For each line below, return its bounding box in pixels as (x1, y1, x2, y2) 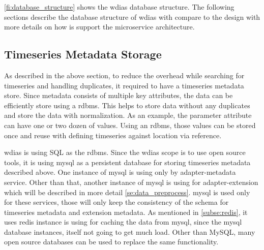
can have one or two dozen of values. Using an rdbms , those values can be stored (4, 119, 256, 130)
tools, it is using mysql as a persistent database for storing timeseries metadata (4, 157, 251, 167)
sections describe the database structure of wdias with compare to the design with (4, 11, 260, 22)
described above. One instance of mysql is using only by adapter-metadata (4, 167, 236, 177)
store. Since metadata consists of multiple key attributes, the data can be (4, 90, 233, 101)
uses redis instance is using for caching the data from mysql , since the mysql (4, 216, 242, 227)
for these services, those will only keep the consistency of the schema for (4, 197, 229, 207)
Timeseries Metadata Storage (4, 46, 162, 62)
